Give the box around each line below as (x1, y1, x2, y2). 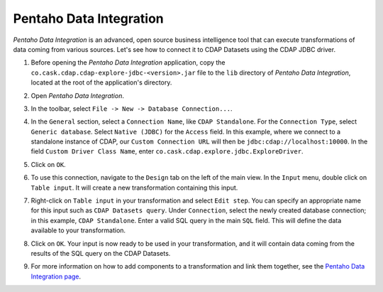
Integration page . (30, 272, 82, 281)
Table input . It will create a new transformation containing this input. (30, 183, 238, 192)
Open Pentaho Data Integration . (30, 91, 124, 99)
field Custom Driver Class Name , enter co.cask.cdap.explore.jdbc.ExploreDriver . (30, 147, 304, 156)
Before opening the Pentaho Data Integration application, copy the (30, 58, 226, 67)
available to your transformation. (30, 226, 126, 234)
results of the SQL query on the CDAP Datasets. (30, 249, 171, 257)
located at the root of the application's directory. (30, 78, 172, 87)
